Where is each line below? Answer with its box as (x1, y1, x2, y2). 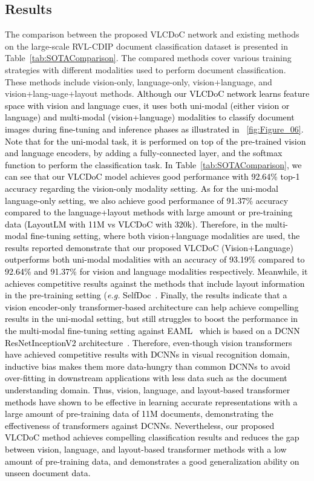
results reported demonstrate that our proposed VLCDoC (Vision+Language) (5, 241, 293, 254)
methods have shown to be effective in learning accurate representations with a (5, 395, 298, 408)
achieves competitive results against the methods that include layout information (5, 276, 305, 289)
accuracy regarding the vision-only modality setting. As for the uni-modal (5, 182, 278, 194)
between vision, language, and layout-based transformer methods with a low (5, 442, 287, 455)
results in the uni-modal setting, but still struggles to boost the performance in (5, 312, 298, 325)
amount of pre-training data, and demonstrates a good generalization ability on (5, 454, 299, 467)
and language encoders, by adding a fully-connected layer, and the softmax (5, 146, 283, 159)
